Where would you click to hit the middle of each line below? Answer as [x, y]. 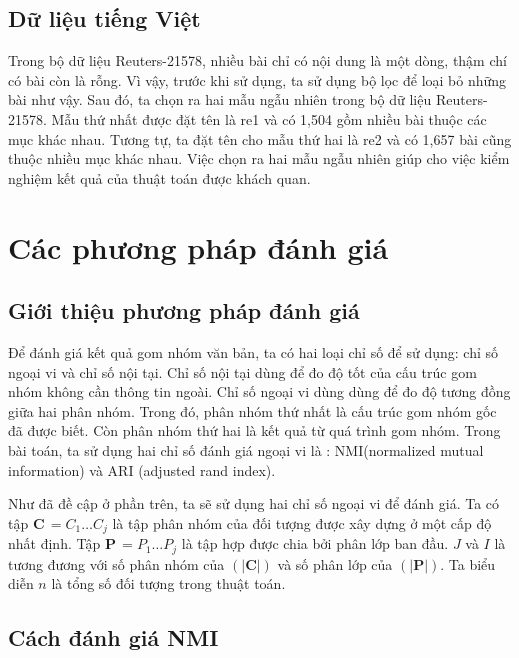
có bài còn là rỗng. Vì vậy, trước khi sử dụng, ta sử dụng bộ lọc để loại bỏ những [257, 79]
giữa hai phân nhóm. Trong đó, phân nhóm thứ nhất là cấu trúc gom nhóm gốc [252, 410]
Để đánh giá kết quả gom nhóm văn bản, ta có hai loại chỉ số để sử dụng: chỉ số [253, 351]
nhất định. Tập [54, 543]
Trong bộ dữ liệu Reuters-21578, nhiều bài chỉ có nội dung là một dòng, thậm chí [257, 60]
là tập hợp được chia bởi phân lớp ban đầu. [315, 543]
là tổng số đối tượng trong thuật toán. [168, 583]
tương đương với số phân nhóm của [116, 563]
